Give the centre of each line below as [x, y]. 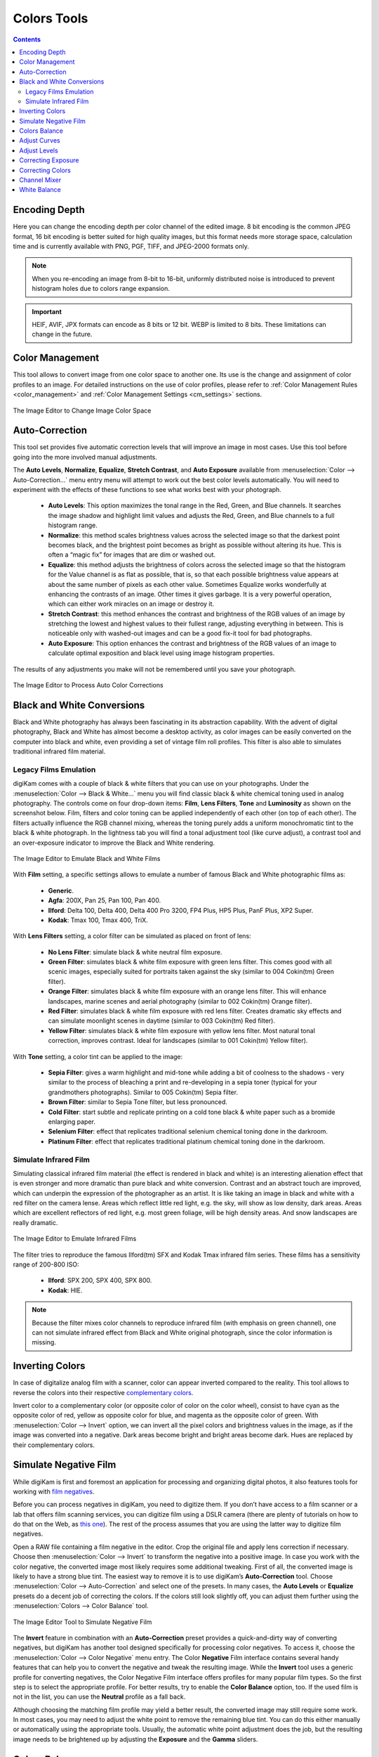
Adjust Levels [39, 150]
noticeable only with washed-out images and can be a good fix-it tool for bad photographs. [180, 633]
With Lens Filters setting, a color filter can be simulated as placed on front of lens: [132, 936]
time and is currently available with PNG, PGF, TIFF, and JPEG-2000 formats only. [131, 247]
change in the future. [62, 335]
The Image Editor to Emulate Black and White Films [87, 858]
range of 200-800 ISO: [46, 1264]
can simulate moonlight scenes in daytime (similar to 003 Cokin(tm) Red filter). [162, 1021]
